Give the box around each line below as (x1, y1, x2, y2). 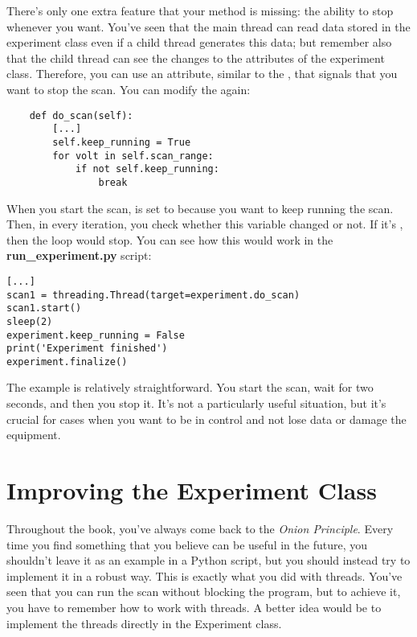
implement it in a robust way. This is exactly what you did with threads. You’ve (6, 567, 403, 584)
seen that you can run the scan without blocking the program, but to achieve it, (6, 583, 401, 600)
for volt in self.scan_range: (52, 150, 214, 162)
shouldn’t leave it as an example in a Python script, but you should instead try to (6, 552, 411, 569)
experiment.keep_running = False (6, 329, 185, 341)
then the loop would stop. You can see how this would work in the (6, 231, 333, 248)
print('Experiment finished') (6, 343, 168, 355)
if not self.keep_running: (75, 163, 219, 175)
